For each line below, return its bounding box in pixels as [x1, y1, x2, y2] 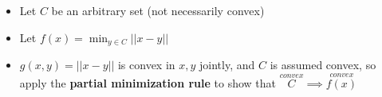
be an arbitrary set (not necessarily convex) [51, 2, 265, 18]
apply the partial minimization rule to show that [19, 74, 276, 91]
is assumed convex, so [270, 56, 376, 73]
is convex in [117, 56, 175, 73]
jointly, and [199, 56, 255, 73]
